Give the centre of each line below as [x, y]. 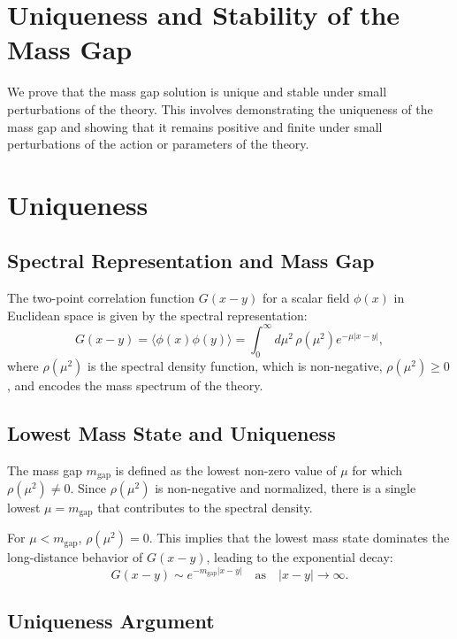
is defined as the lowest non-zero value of [226, 470]
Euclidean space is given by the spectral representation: [157, 315]
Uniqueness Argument [111, 621]
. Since [88, 488]
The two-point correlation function [101, 298]
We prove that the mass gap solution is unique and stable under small [197, 92]
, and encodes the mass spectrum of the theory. [135, 385]
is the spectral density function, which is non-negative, [235, 365]
